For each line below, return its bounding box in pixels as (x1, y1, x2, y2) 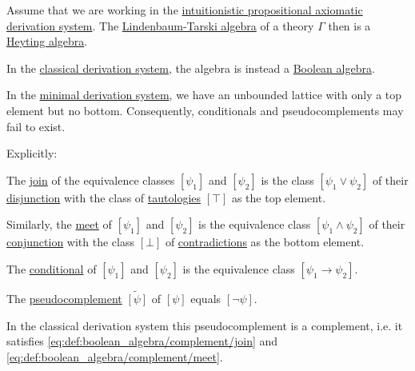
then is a (328, 17, 371, 34)
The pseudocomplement (6, 290, 122, 307)
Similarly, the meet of (6, 216, 112, 233)
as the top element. (231, 189, 326, 205)
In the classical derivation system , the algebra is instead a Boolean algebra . (6, 59, 375, 76)
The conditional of (6, 260, 97, 277)
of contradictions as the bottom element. (165, 233, 365, 250)
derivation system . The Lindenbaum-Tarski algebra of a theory (6, 17, 314, 34)
